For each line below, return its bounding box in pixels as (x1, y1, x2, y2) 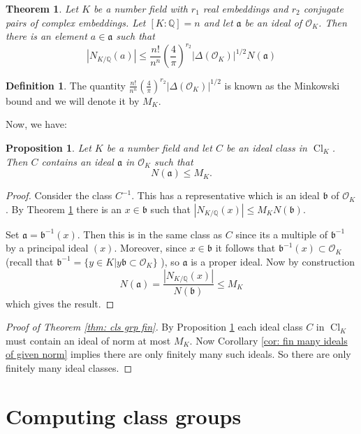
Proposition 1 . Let (6, 140, 91, 154)
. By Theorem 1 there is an (6, 201, 121, 216)
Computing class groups (6, 401, 242, 430)
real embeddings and (202, 1, 288, 15)
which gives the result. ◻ (6, 296, 115, 310)
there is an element (6, 29, 87, 43)
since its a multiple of (235, 226, 327, 241)
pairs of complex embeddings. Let (6, 15, 146, 29)
